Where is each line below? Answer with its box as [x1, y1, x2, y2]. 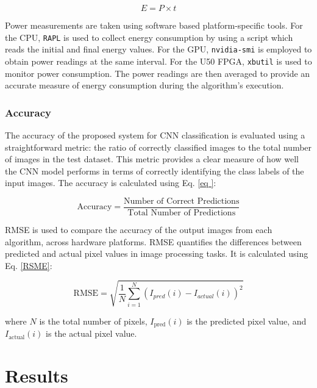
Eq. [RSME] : [5, 259, 52, 271]
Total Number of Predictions [127, 209, 236, 217]
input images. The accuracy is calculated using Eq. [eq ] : [5, 176, 216, 189]
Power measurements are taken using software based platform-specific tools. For [5, 19, 303, 31]
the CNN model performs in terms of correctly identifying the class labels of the [5, 164, 304, 177]
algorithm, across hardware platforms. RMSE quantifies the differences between [5, 235, 302, 248]
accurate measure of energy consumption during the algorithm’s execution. [5, 79, 284, 92]
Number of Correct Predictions [124, 196, 240, 206]
